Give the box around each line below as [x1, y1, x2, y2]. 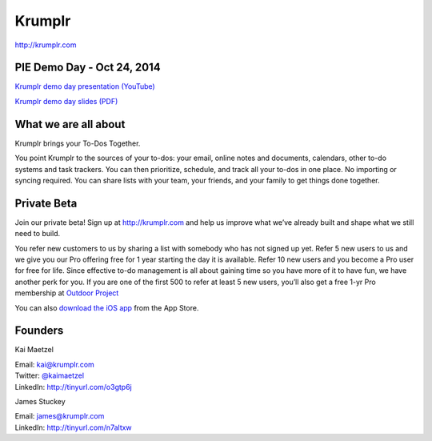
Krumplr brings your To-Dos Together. [14, 138, 141, 148]
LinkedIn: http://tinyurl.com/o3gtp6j [14, 382, 132, 391]
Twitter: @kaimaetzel [14, 371, 84, 380]
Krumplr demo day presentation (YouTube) [14, 82, 155, 91]
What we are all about [14, 117, 126, 131]
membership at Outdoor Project [14, 288, 119, 298]
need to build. [14, 229, 61, 239]
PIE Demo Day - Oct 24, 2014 [14, 61, 161, 74]
